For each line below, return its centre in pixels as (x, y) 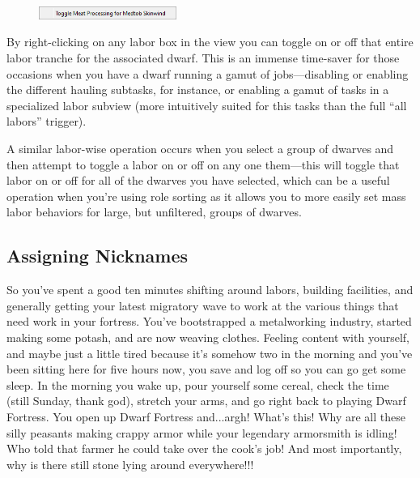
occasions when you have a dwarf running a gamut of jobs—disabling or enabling (208, 73)
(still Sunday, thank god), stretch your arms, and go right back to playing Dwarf (206, 401)
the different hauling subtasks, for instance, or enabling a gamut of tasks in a (198, 90)
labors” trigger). (47, 121)
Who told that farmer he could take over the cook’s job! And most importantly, (204, 448)
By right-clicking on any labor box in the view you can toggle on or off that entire (210, 42)
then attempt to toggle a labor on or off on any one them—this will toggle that (203, 164)
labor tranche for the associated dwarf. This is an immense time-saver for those (203, 58)
